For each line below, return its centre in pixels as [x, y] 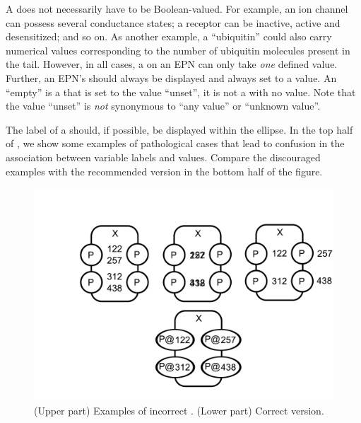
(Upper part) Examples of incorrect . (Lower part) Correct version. [179, 410]
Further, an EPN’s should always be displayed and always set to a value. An [171, 77]
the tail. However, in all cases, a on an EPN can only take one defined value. [172, 64]
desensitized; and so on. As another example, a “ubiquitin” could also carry [169, 36]
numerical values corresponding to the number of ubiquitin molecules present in [178, 50]
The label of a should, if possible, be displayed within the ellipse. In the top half [179, 129]
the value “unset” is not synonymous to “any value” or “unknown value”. [163, 106]
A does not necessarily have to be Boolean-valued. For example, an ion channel [177, 8]
